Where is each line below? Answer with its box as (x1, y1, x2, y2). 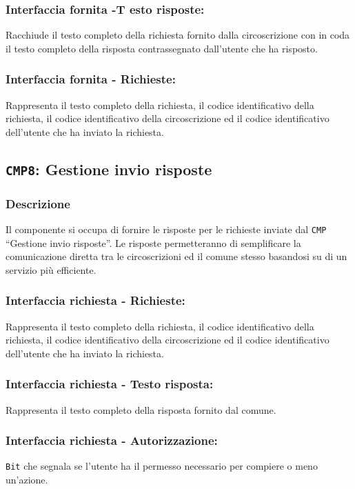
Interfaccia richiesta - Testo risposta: (6, 375, 214, 392)
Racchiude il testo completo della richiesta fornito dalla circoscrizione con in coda (6, 28, 350, 42)
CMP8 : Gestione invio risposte (6, 158, 212, 179)
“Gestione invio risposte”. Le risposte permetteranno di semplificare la (6, 235, 301, 250)
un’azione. (6, 472, 48, 487)
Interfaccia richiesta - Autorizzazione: (6, 432, 218, 449)
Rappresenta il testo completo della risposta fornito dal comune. (6, 402, 276, 417)
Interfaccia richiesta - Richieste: (6, 292, 185, 309)
